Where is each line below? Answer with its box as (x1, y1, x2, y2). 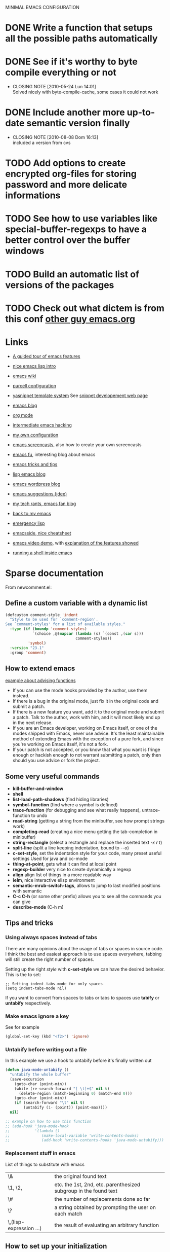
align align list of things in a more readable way (12, 872, 111, 878)
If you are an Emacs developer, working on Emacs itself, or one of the (12, 725, 158, 731)
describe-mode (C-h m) (12, 904, 64, 910)
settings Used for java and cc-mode (12, 855, 88, 862)
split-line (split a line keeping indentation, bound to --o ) (12, 845, 129, 851)
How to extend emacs (5, 664, 75, 672)
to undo (31, 812, 48, 818)
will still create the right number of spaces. (5, 956, 95, 962)
